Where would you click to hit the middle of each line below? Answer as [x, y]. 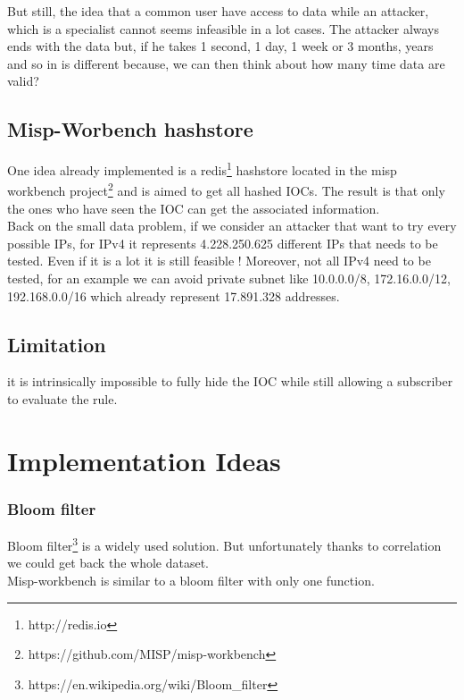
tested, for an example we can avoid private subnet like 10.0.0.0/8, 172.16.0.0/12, [229, 278]
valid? [23, 81]
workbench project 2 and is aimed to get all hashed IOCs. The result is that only [226, 190]
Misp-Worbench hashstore [130, 129]
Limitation [57, 344]
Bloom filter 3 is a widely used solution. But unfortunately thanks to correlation [224, 544]
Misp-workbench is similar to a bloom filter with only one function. [191, 581]
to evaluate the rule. [62, 399]
